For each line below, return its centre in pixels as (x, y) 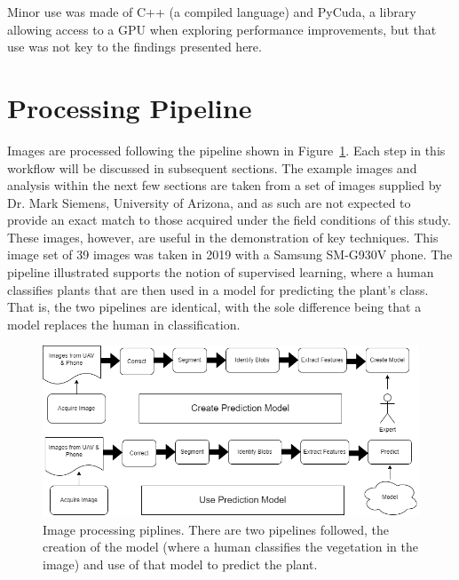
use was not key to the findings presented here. (135, 47)
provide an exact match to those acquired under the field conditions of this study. (229, 220)
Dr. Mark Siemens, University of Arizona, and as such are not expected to (209, 202)
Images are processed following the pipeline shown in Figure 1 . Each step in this (226, 150)
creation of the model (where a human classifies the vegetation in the (230, 547)
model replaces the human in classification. (124, 324)
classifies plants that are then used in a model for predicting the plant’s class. (218, 289)
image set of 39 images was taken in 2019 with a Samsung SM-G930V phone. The (230, 254)
